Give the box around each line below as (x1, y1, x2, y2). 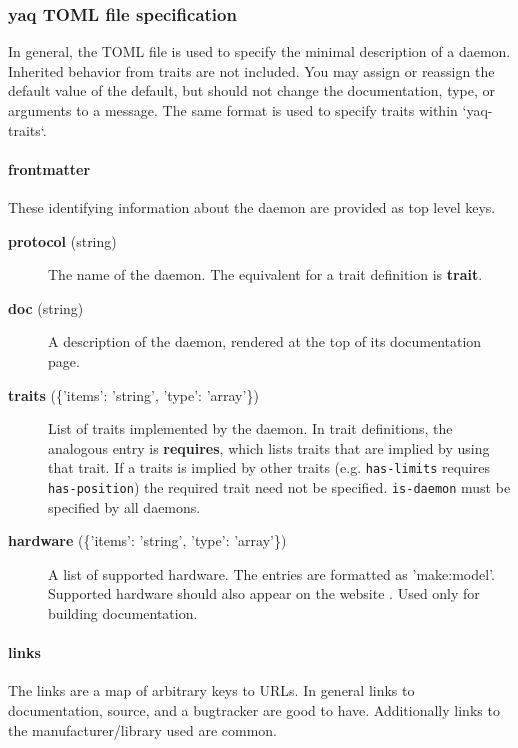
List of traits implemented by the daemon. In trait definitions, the (48, 418, 453, 439)
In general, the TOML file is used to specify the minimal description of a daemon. (8, 41, 511, 62)
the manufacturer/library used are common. (8, 719, 278, 740)
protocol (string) (8, 230, 117, 251)
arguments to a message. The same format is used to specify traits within (8, 100, 458, 120)
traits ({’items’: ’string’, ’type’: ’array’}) (8, 384, 259, 405)
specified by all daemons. (48, 496, 201, 517)
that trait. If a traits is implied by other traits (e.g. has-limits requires (48, 457, 490, 478)
